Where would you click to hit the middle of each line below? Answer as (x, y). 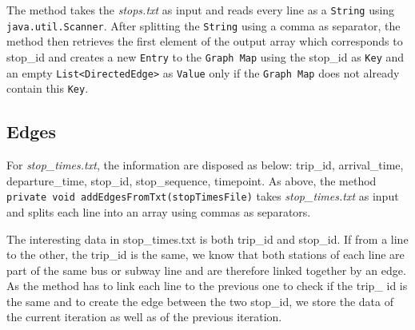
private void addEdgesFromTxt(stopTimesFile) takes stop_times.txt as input (203, 196)
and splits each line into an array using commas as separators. (159, 211)
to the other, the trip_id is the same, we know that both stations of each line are (206, 254)
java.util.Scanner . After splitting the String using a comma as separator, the (204, 25)
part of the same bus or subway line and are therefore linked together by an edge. (206, 270)
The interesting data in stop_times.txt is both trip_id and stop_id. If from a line (207, 239)
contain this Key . (48, 88)
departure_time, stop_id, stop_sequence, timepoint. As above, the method (192, 180)
